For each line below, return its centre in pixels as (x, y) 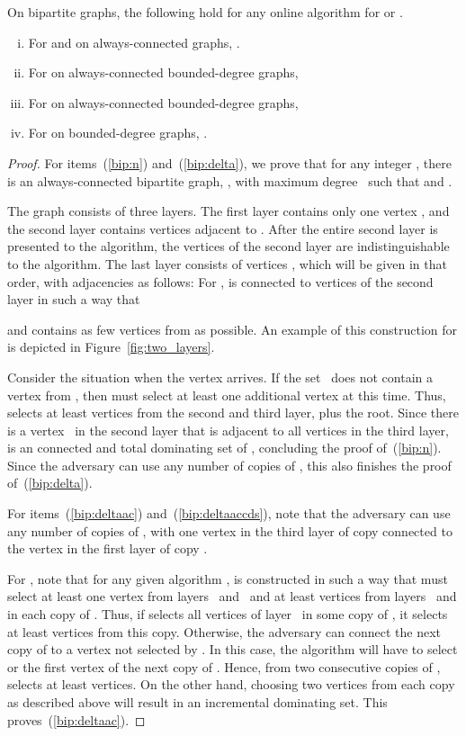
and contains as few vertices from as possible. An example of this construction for (233, 329)
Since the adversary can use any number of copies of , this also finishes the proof (229, 465)
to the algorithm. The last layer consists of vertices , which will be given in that (227, 263)
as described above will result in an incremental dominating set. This (197, 702)
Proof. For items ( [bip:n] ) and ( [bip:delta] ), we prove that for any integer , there (229, 162)
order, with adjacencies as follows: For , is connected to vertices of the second (220, 281)
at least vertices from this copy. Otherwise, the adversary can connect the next (224, 631)
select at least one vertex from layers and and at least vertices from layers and (232, 596)
